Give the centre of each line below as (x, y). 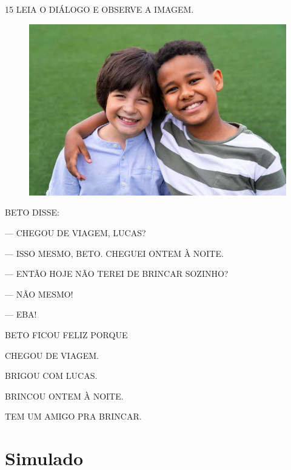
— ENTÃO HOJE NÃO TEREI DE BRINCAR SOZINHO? (117, 274)
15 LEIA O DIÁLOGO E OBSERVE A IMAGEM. (99, 9)
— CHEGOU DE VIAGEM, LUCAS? (75, 233)
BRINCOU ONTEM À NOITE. (64, 396)
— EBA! (21, 314)
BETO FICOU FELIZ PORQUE (66, 334)
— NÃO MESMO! (39, 294)
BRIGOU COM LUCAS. (51, 376)
